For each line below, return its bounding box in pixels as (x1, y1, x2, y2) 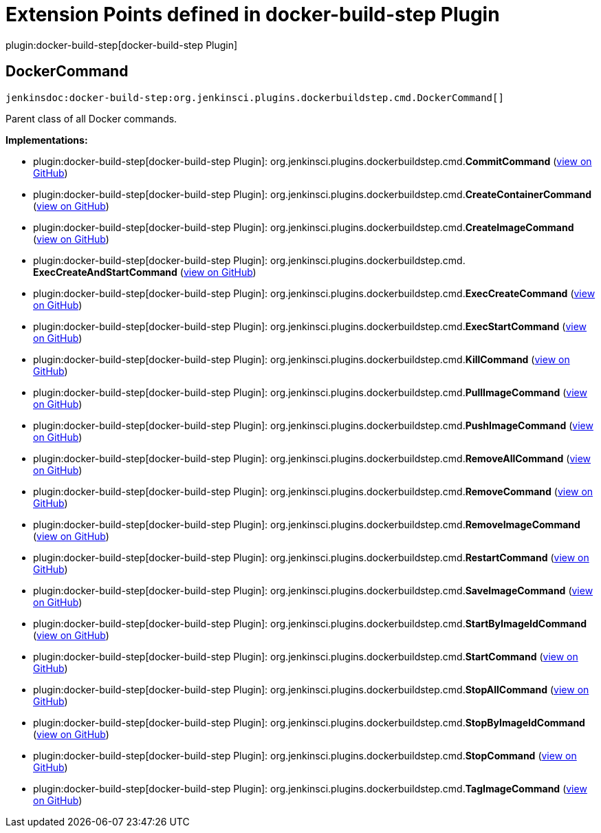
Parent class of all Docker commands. (6, 112, 177, 125)
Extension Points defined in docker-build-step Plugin (6, 3, 500, 26)
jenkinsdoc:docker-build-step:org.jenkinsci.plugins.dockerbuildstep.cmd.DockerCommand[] (6, 91, 504, 103)
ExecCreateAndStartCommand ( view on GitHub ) (33, 266, 256, 278)
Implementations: (6, 133, 88, 146)
